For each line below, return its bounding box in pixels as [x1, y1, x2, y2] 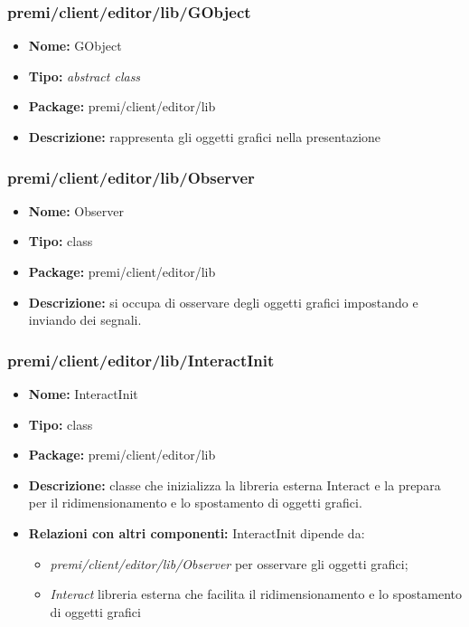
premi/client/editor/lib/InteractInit [7, 348, 275, 371]
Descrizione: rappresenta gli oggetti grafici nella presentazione [28, 128, 381, 146]
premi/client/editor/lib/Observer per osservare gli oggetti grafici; [50, 554, 408, 573]
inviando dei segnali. [28, 310, 142, 329]
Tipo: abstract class [28, 66, 141, 85]
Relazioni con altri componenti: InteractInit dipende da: [28, 523, 365, 542]
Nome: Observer [28, 201, 124, 220]
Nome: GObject [28, 36, 122, 55]
